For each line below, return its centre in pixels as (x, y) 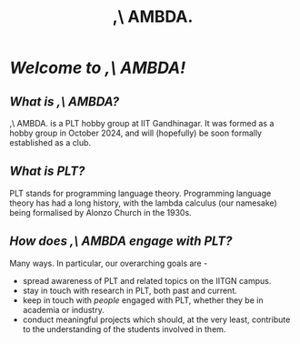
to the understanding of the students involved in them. (124, 329)
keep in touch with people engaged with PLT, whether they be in (143, 300)
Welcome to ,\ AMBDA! (98, 68)
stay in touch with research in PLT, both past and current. (130, 290)
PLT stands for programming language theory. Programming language (140, 193)
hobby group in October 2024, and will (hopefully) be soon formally (135, 133)
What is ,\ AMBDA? (65, 101)
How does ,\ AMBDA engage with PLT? (121, 242)
